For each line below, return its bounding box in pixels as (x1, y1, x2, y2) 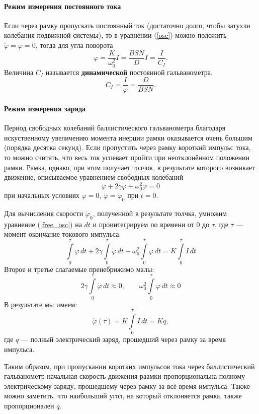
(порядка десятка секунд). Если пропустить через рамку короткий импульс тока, (4, 142, 251, 153)
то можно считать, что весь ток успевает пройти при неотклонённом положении (4, 152, 249, 162)
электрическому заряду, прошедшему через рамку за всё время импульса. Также (4, 380, 250, 391)
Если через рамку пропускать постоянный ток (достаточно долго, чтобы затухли (4, 20, 250, 30)
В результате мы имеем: (4, 299, 77, 309)
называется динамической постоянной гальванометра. (45, 66, 213, 77)
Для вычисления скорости (4, 208, 83, 218)
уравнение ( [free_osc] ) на (4, 219, 82, 229)
